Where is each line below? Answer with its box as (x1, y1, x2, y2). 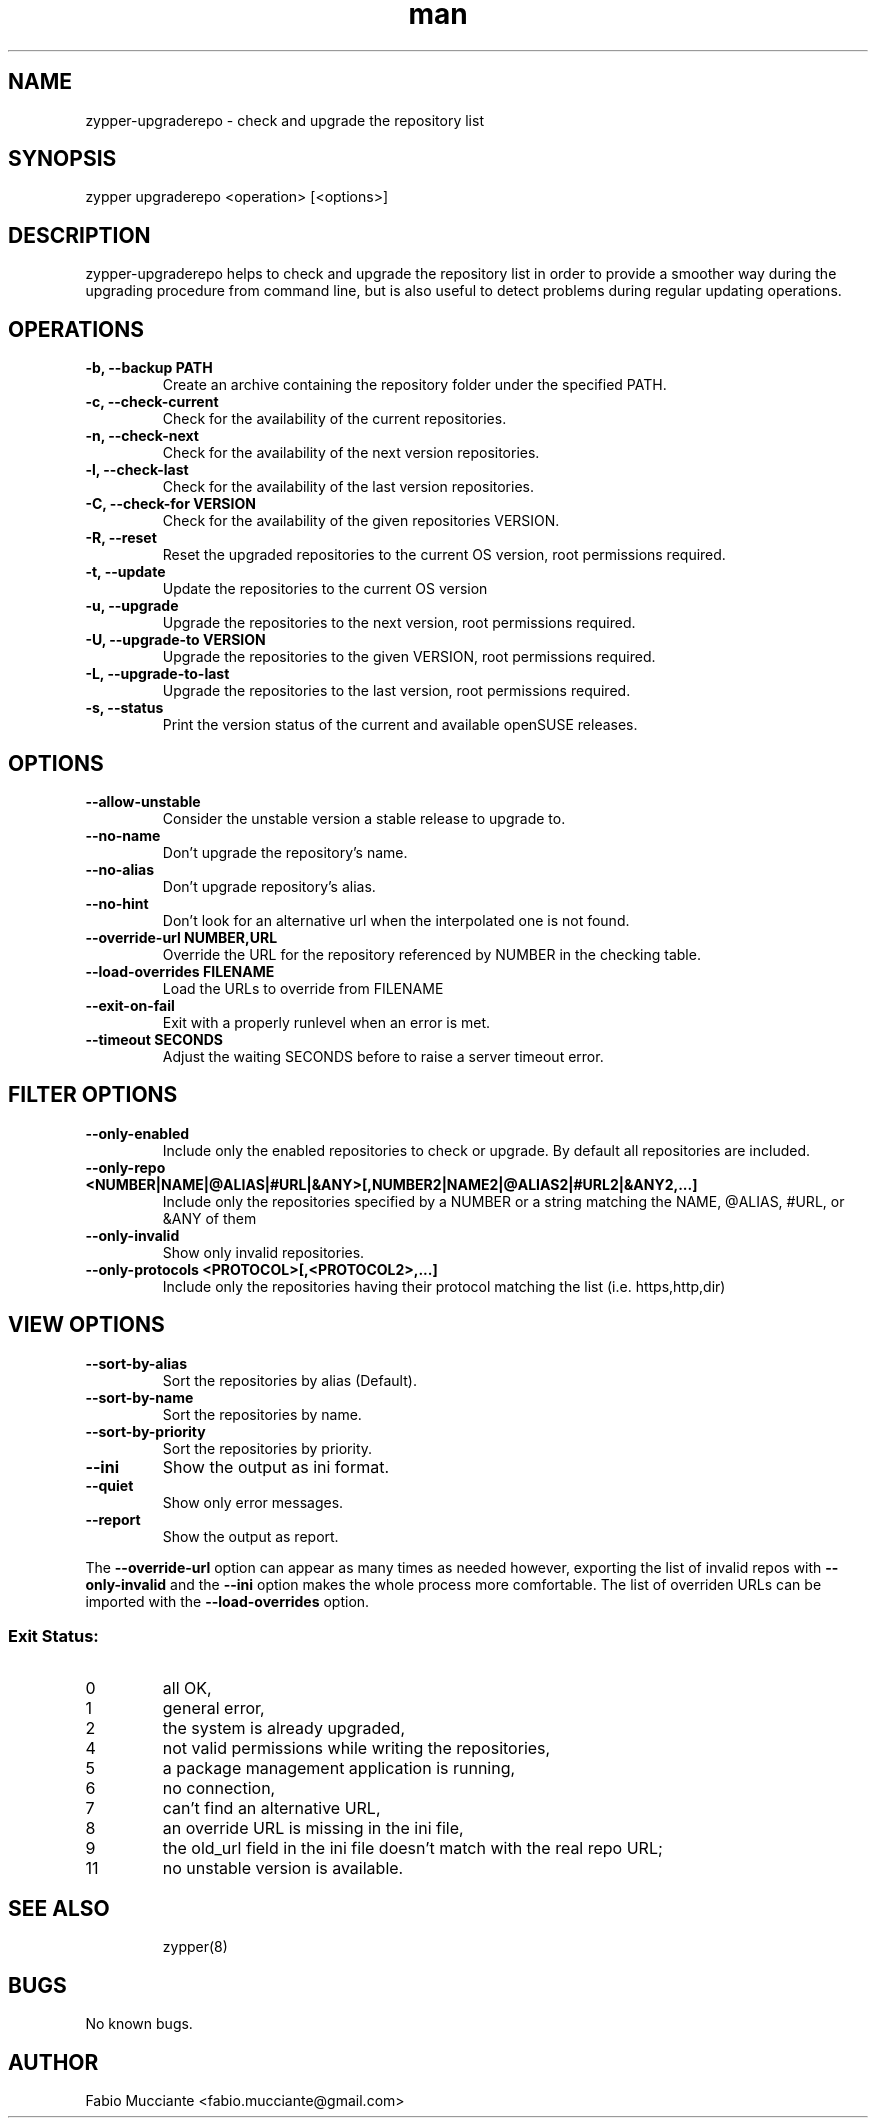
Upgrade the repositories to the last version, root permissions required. (162, 682, 631, 700)
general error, (162, 1698, 265, 1719)
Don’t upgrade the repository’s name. (162, 843, 408, 861)
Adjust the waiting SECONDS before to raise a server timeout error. (162, 1047, 604, 1065)
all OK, (162, 1678, 212, 1699)
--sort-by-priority (85, 1422, 206, 1440)
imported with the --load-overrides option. (85, 1592, 370, 1610)
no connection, (162, 1778, 276, 1799)
